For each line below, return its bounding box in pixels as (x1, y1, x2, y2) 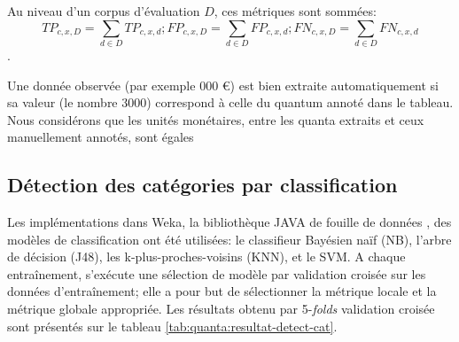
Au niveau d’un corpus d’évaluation (7, 2, 200, 19)
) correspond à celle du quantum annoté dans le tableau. (146, 93, 454, 112)
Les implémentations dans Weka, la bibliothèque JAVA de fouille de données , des (7, 213, 452, 231)
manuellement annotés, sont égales (7, 128, 194, 146)
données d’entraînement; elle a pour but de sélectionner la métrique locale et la (7, 282, 437, 300)
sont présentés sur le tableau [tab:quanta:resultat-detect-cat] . (7, 316, 338, 335)
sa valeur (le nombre (7, 93, 118, 112)
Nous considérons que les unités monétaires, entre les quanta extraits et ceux (7, 110, 424, 128)
